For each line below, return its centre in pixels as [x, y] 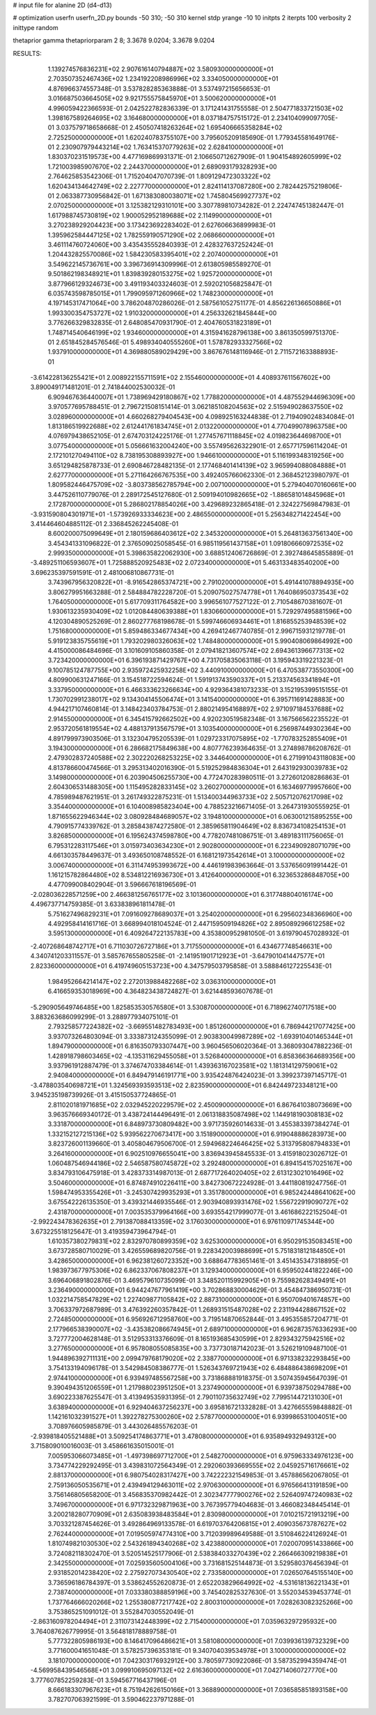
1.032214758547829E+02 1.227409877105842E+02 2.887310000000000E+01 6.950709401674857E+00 [199, 1300]
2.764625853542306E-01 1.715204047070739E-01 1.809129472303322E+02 [159, 176]
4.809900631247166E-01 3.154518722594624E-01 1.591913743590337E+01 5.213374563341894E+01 [194, 680]
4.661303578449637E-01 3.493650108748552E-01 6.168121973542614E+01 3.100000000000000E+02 [196, 855]
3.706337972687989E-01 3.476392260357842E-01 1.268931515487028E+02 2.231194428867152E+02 [197, 1309]
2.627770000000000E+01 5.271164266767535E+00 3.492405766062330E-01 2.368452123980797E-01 [198, 475]
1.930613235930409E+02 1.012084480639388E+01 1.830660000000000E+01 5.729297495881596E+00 [200, 612]
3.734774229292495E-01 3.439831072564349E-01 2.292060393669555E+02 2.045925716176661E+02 [198, 1466]
